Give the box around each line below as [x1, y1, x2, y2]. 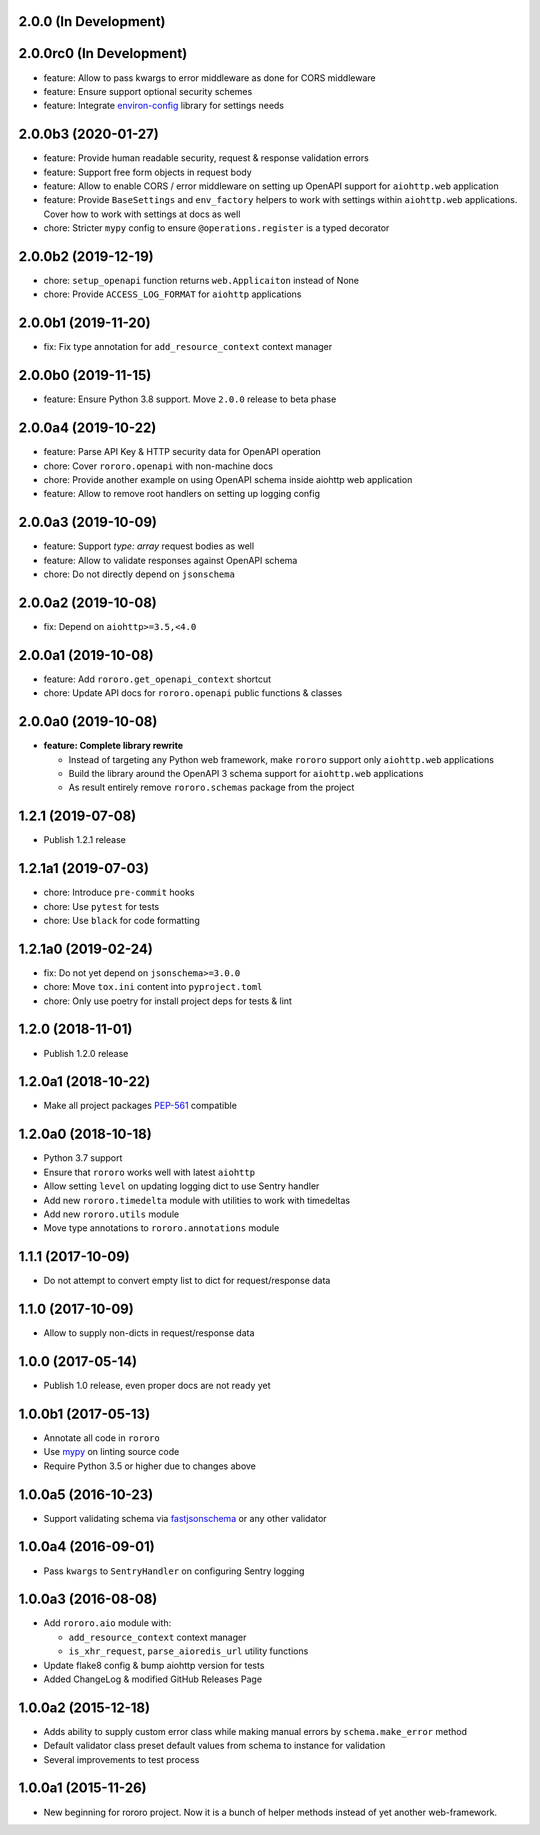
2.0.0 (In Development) [18, 13, 166, 30]
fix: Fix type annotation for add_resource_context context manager [43, 341, 333, 353]
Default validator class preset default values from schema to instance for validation [43, 1740, 386, 1752]
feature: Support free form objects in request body [43, 166, 252, 178]
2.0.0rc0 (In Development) [18, 45, 188, 62]
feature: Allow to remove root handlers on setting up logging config [43, 488, 320, 500]
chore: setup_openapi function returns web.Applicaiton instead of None [43, 275, 360, 287]
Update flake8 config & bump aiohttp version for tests [43, 1659, 265, 1671]
